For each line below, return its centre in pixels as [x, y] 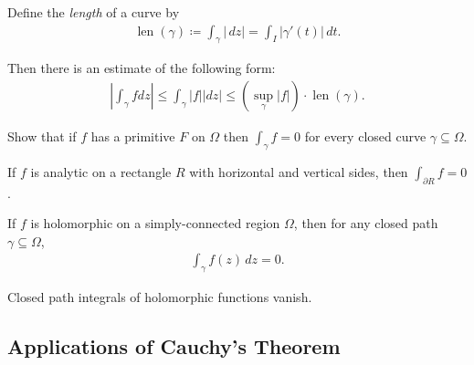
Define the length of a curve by [94, 12]
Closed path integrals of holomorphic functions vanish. [160, 297]
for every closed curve [365, 136]
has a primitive [133, 136]
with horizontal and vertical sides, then [299, 171]
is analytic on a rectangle [101, 171]
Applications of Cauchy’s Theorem [174, 346]
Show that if [42, 136]
